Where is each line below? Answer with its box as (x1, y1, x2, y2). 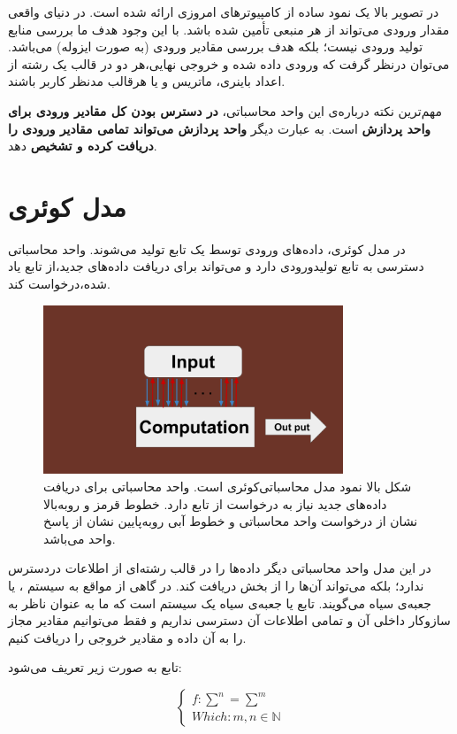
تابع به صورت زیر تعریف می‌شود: (8, 658, 182, 676)
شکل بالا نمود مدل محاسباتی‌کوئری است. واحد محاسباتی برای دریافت (43, 477, 412, 496)
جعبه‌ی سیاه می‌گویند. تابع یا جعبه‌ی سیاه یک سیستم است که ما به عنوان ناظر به (8, 593, 431, 612)
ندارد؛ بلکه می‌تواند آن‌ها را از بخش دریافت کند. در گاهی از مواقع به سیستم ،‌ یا (8, 576, 424, 594)
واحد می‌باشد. (43, 529, 116, 547)
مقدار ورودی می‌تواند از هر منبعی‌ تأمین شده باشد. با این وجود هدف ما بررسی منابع (8, 19, 450, 38)
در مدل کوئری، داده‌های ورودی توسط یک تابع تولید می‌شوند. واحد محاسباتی (8, 239, 406, 258)
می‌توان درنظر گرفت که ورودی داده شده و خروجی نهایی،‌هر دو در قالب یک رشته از (8, 54, 450, 73)
